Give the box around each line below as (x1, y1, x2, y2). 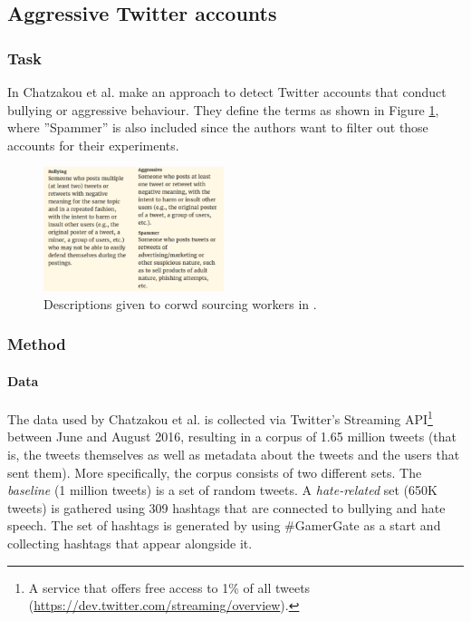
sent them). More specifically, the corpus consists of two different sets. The (7, 462, 422, 481)
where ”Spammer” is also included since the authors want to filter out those (7, 118, 428, 137)
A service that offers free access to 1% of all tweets (28, 577, 311, 597)
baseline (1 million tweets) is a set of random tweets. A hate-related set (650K (7, 480, 437, 500)
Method (7, 333, 66, 355)
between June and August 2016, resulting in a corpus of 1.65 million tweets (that (7, 427, 457, 446)
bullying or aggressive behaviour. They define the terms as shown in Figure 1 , (7, 100, 439, 119)
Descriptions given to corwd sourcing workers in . (43, 294, 317, 313)
